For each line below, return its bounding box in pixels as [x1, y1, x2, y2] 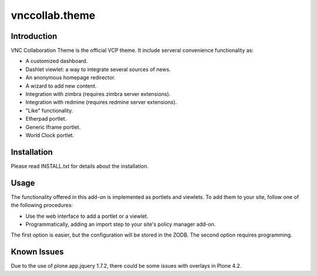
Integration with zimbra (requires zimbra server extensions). [25, 91, 171, 98]
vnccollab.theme [11, 9, 96, 22]
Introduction [11, 31, 58, 41]
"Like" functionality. [25, 107, 73, 114]
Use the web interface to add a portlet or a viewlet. [25, 212, 149, 220]
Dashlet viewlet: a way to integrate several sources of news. [25, 65, 171, 73]
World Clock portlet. [25, 131, 75, 138]
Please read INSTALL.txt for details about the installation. [11, 162, 149, 169]
